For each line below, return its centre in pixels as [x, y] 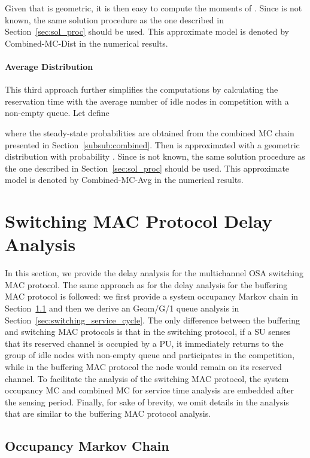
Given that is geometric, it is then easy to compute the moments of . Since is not [154, 8]
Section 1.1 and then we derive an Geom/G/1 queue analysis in [122, 308]
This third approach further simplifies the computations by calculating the [142, 89]
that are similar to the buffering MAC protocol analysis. [108, 413]
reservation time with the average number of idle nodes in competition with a [147, 101]
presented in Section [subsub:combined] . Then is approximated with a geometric [152, 144]
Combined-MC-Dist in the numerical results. [86, 43]
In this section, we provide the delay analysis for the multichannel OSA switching [154, 273]
